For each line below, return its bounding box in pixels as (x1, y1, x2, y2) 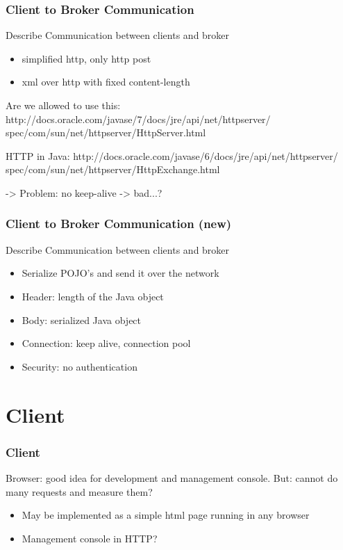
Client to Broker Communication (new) (6, 215, 232, 232)
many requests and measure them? (6, 484, 153, 499)
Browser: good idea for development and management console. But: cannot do (6, 470, 338, 485)
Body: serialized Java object (22, 312, 142, 327)
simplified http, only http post (22, 51, 151, 65)
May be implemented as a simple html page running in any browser (22, 508, 310, 522)
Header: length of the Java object (22, 289, 164, 303)
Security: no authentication (22, 359, 137, 373)
